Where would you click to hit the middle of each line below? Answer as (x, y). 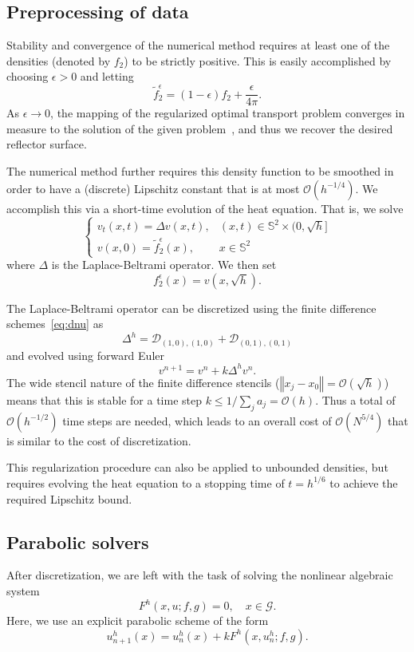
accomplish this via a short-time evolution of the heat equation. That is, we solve (205, 208)
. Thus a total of (355, 399)
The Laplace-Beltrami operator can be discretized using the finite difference (191, 308)
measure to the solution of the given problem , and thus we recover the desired (200, 128)
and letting (107, 76)
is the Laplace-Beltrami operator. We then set (164, 265)
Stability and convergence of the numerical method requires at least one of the (198, 45)
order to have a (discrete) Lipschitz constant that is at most (153, 188)
